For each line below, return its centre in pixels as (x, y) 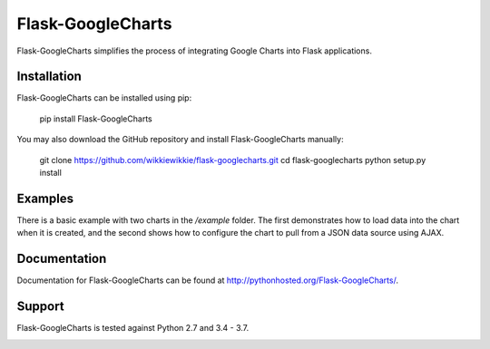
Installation (49, 77)
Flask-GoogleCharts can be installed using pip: (104, 98)
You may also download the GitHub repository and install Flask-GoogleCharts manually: (180, 140)
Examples (45, 198)
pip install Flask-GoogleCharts (96, 119)
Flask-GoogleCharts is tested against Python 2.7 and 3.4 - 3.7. (133, 328)
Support (40, 307)
